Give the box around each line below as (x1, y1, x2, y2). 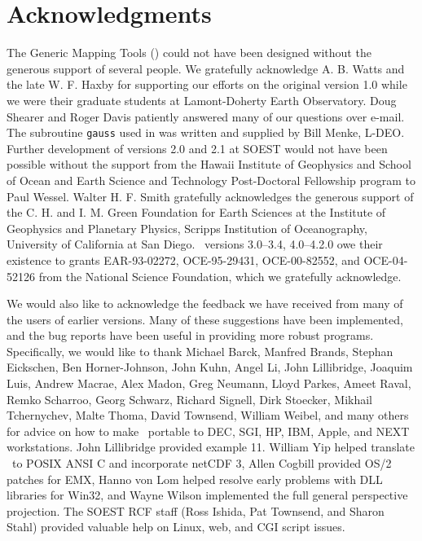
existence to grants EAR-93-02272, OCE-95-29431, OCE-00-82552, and (7, 251, 360, 268)
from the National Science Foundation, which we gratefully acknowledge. (38, 267, 402, 284)
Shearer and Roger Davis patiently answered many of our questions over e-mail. (7, 108, 405, 125)
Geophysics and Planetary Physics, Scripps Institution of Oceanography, (7, 219, 367, 236)
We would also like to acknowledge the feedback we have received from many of (7, 295, 403, 312)
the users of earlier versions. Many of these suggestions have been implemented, (7, 310, 403, 328)
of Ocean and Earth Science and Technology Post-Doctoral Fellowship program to (7, 171, 415, 188)
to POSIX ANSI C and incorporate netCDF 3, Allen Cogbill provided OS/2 (11, 455, 392, 472)
